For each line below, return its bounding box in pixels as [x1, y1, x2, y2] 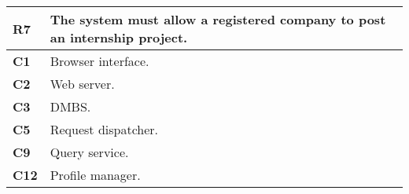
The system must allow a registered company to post [50, 10, 386, 28]
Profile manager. [50, 166, 141, 184]
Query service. [50, 143, 129, 161]
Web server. [50, 75, 115, 93]
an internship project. [50, 28, 188, 46]
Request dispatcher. [50, 120, 159, 138]
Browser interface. [50, 52, 149, 70]
